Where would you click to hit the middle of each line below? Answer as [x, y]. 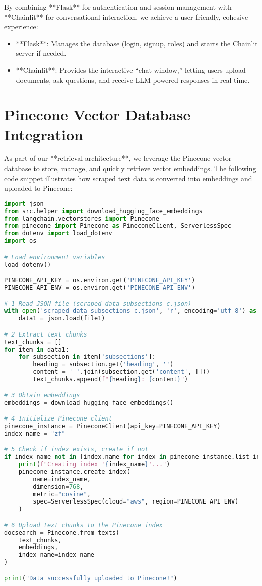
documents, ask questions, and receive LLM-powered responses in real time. [133, 80]
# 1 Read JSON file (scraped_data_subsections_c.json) [98, 304]
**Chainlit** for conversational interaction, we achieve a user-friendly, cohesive [126, 16]
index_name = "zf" [35, 433]
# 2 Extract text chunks [46, 334]
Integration [44, 134]
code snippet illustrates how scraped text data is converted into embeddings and [128, 178]
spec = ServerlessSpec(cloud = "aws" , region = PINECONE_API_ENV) [136, 502]
